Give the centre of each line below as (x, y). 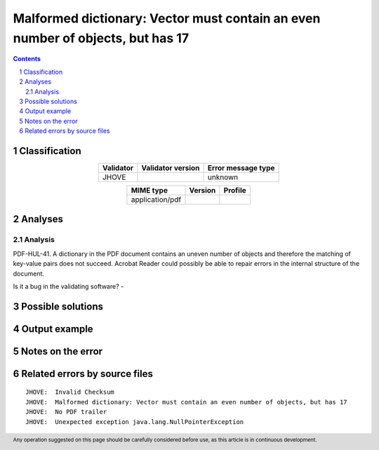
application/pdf (156, 199)
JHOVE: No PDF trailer (66, 412)
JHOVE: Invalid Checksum (70, 392)
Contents (27, 59)
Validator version (171, 167)
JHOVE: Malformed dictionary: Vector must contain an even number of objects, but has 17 (186, 402)
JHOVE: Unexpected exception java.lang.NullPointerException (135, 422)
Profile (235, 190)
